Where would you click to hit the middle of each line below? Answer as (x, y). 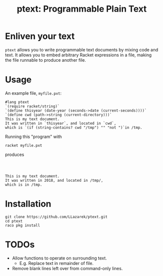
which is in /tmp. (24, 185)
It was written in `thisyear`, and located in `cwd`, (61, 123)
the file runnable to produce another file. (45, 60)
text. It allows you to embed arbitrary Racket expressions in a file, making (78, 55)
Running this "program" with (34, 137)
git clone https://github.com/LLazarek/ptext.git (56, 217)
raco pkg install (23, 225)
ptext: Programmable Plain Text (82, 9)
